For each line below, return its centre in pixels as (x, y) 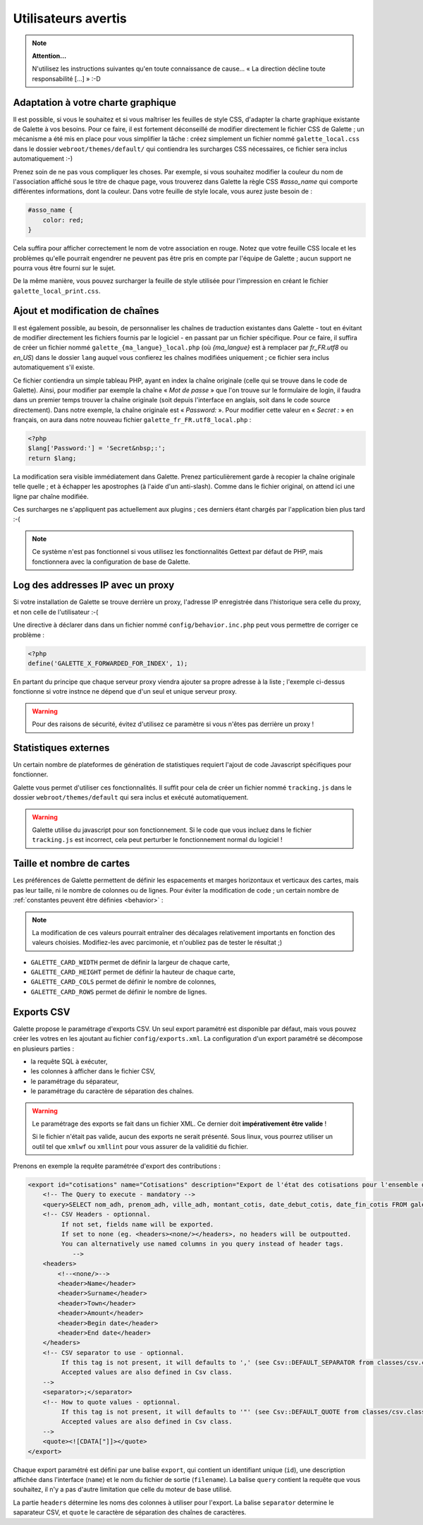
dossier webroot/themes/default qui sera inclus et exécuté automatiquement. (131, 797)
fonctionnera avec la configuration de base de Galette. (111, 562)
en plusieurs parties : (43, 1049)
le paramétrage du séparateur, (75, 1081)
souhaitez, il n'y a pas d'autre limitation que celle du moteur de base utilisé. (122, 1490)
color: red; (63, 220)
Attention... (49, 56)
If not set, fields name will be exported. (137, 1224)
